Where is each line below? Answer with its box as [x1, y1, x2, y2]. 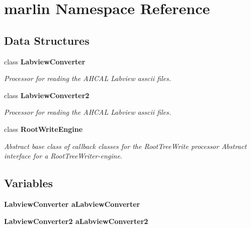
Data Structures [4, 32, 90, 48]
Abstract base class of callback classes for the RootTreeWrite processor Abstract [4, 140, 247, 151]
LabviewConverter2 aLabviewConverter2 [4, 215, 148, 226]
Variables [4, 175, 53, 191]
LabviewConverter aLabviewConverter [4, 198, 140, 209]
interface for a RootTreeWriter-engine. [4, 150, 123, 161]
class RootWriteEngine [4, 123, 83, 134]
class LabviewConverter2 [4, 90, 90, 100]
